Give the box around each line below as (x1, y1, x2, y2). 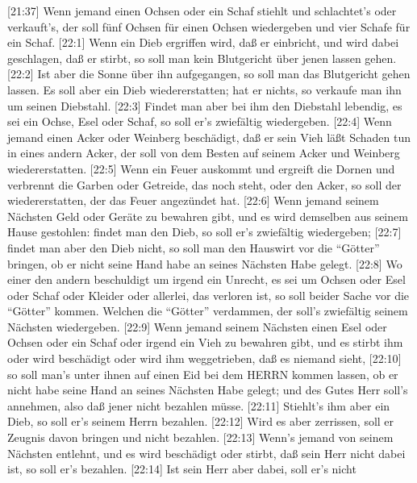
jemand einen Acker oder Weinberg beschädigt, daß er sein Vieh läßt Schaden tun (7, 128, 411, 145)
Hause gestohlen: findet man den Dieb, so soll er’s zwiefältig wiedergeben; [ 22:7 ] (7, 223, 402, 240)
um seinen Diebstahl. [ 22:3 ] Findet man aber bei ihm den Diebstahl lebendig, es (7, 97, 402, 114)
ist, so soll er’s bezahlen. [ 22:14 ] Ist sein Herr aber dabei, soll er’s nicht (7, 460, 357, 477)
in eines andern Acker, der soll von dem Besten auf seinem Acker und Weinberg (7, 144, 400, 161)
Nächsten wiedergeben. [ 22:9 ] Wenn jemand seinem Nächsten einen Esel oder (7, 318, 387, 335)
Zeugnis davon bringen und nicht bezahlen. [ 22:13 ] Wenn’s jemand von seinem (7, 429, 394, 446)
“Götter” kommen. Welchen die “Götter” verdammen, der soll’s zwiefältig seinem (7, 302, 408, 319)
